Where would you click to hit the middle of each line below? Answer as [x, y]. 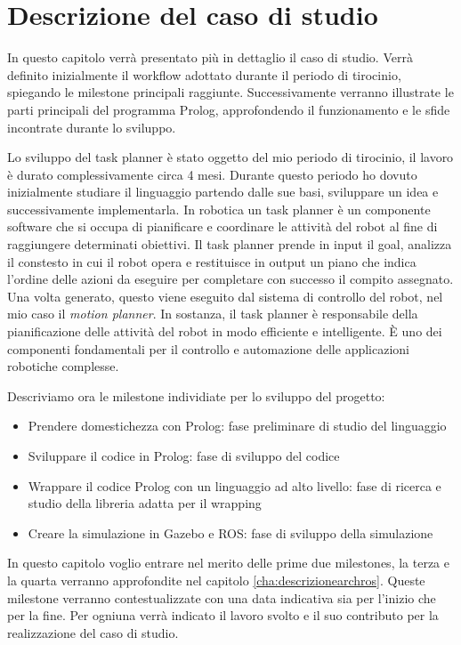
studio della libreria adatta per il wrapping [145, 503]
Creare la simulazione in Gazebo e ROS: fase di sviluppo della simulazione [230, 532]
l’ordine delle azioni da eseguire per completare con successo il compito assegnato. [230, 279]
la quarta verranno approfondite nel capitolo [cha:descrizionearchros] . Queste [216, 580]
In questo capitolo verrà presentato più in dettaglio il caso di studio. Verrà [210, 57]
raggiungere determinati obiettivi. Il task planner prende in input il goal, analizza [230, 244]
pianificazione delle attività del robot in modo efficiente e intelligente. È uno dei [225, 331]
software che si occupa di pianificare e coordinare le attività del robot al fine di [222, 226]
